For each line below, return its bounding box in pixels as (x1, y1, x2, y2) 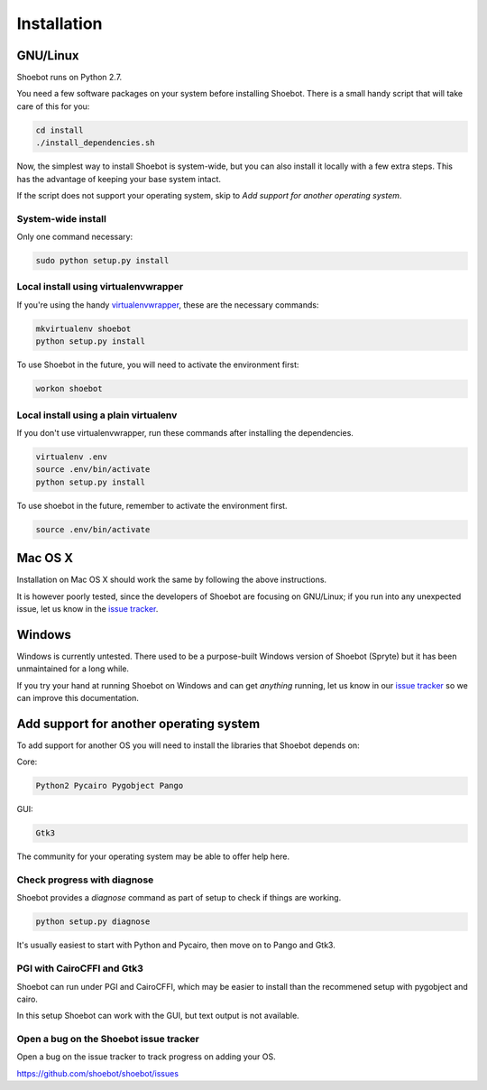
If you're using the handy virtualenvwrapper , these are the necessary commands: (16, 299, 319, 310)
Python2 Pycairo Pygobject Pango (35, 781, 184, 791)
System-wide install (16, 212, 107, 225)
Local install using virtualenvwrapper (16, 281, 184, 293)
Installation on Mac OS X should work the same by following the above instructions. (16, 574, 327, 586)
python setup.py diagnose (35, 917, 151, 927)
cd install (35, 125, 84, 135)
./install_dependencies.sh (35, 138, 155, 148)
